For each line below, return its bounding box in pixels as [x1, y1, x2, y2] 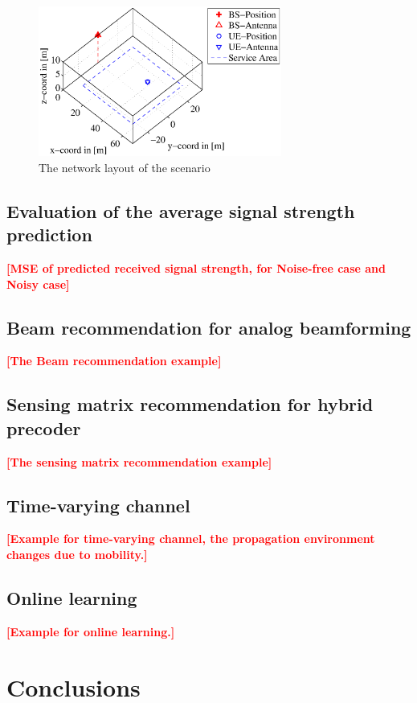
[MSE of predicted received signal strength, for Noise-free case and [6, 260, 386, 277]
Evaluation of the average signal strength [6, 198, 355, 223]
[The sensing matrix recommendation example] [6, 453, 272, 470]
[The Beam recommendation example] [6, 352, 222, 369]
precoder [6, 415, 81, 440]
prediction [6, 222, 92, 247]
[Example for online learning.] [6, 623, 175, 639]
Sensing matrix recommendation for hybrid [6, 392, 374, 417]
